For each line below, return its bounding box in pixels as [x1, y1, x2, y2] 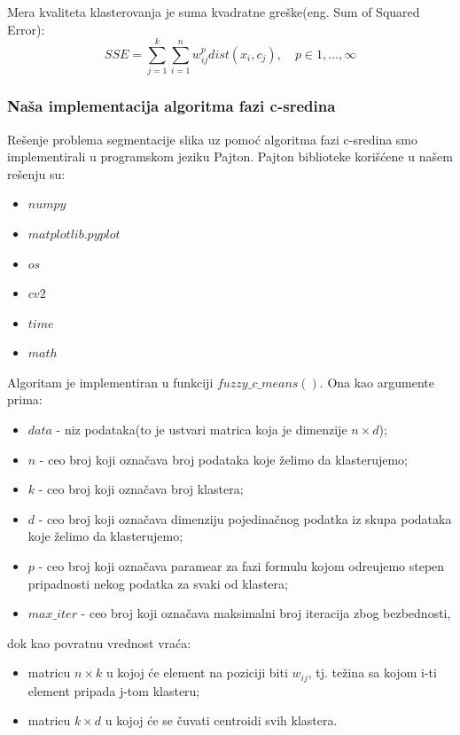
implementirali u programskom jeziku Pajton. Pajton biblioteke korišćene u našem [7, 147, 453, 166]
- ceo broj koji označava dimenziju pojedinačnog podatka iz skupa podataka [38, 509, 452, 528]
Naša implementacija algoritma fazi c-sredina [7, 95, 336, 117]
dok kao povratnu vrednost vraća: [7, 633, 191, 652]
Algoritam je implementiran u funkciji [7, 372, 214, 391]
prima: [7, 390, 43, 409]
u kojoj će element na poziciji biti [105, 663, 288, 682]
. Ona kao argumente [319, 372, 434, 391]
